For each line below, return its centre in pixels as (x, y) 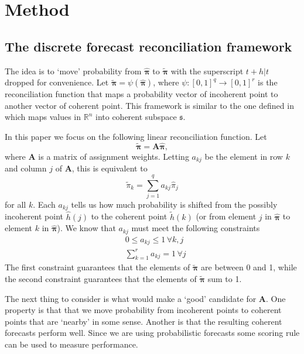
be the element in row (244, 156)
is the (268, 82)
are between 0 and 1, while (249, 267)
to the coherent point (129, 216)
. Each (44, 204)
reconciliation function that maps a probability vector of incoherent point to (141, 94)
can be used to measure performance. (71, 344)
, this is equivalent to (110, 168)
